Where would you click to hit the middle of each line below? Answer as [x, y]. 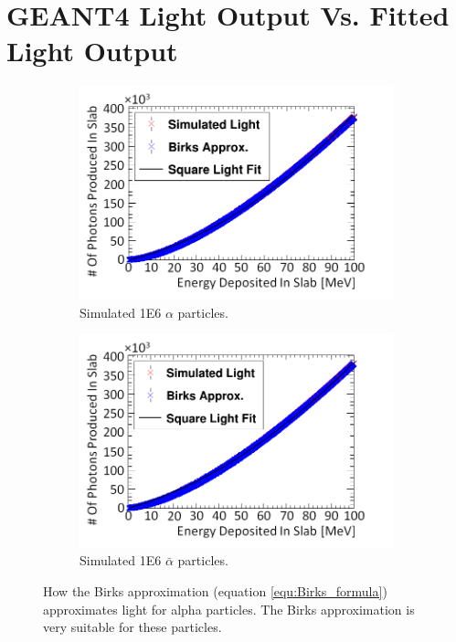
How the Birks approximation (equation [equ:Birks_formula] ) [215, 590]
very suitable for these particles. [133, 627]
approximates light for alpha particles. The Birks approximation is [229, 609]
